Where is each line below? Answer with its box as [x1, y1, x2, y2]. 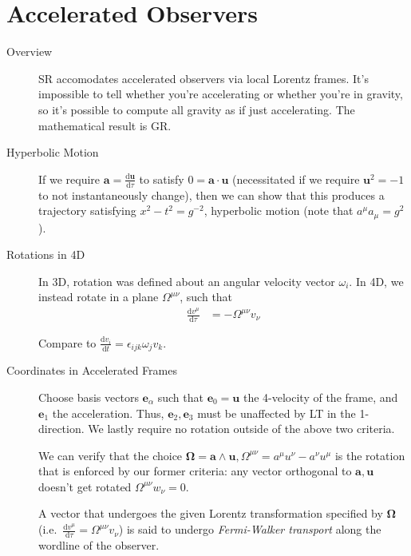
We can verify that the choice [38, 447, 183, 463]
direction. [38, 420, 85, 437]
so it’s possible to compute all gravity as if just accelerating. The [38, 101, 355, 117]
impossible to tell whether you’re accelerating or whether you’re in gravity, [38, 85, 403, 102]
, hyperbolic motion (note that [204, 202, 354, 219]
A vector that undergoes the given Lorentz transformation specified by [38, 505, 383, 522]
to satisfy [139, 170, 184, 187]
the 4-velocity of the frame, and [243, 388, 398, 405]
